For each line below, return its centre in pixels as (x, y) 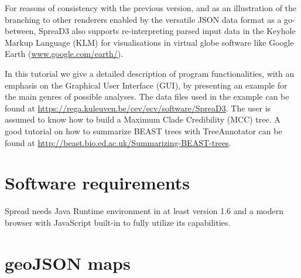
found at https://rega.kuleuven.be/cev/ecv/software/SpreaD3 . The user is (138, 108)
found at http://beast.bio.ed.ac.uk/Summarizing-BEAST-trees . (118, 142)
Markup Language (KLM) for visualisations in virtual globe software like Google (149, 42)
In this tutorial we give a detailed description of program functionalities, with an (150, 73)
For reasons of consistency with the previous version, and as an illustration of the (151, 8)
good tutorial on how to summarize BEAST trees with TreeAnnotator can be (143, 130)
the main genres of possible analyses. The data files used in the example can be (147, 96)
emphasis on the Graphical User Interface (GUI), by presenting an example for (146, 85)
